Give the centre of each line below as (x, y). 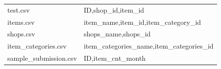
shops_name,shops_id (117, 34)
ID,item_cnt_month (115, 58)
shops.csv (21, 34)
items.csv (21, 22)
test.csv (19, 9)
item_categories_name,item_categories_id (148, 46)
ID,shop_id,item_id (114, 9)
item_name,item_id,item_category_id (142, 22)
